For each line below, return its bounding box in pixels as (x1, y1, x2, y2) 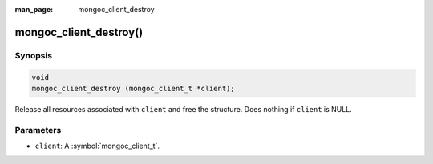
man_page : (14, 5, 54, 14)
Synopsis (14, 50, 52, 61)
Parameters (14, 124, 62, 135)
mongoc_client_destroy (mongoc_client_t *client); (31, 84, 236, 93)
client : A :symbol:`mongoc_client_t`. (34, 141, 160, 151)
